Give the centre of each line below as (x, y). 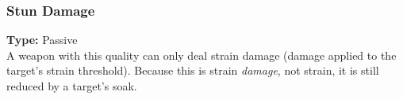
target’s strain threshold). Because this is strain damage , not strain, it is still (193, 70)
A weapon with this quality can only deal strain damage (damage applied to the (201, 55)
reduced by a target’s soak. (72, 86)
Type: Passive (42, 40)
